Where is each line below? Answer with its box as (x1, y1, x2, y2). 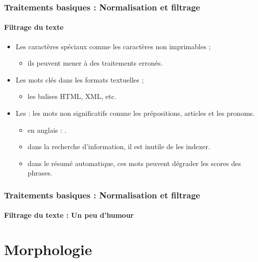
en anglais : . (27, 124, 67, 135)
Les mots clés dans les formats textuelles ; (15, 74, 144, 85)
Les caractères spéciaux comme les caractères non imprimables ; (15, 41, 211, 51)
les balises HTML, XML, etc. (27, 91, 117, 101)
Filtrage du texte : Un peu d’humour (4, 210, 134, 220)
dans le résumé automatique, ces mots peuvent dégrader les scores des (27, 158, 241, 168)
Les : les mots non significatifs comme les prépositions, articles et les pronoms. (15, 108, 255, 118)
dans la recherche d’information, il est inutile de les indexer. (27, 141, 210, 152)
